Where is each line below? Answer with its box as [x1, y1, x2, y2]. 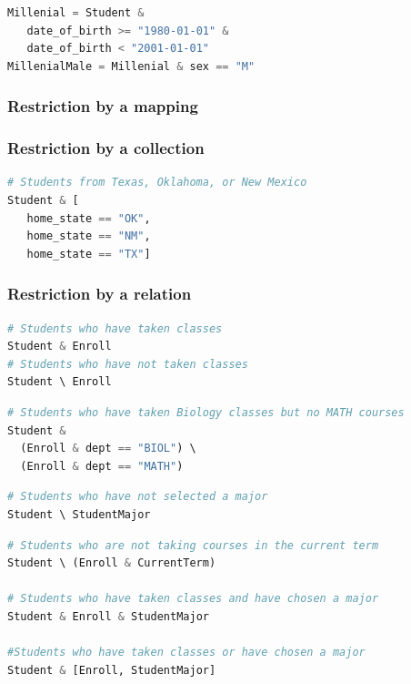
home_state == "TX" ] [26, 247, 151, 260]
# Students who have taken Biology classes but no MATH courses [7, 406, 405, 419]
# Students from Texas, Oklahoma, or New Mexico [7, 176, 307, 189]
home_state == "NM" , [26, 230, 151, 243]
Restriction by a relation [7, 282, 192, 305]
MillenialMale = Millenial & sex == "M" [7, 59, 256, 73]
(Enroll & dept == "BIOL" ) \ [20, 442, 196, 455]
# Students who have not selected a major [7, 490, 268, 504]
